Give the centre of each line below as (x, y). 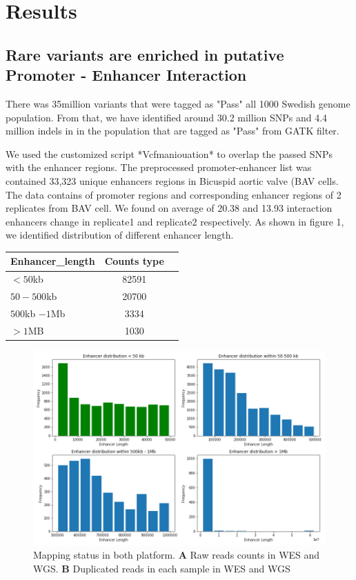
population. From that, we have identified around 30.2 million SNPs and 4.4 (167, 117)
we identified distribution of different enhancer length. (120, 235)
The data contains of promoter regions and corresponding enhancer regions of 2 (174, 194)
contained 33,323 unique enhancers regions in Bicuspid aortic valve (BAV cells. (172, 180)
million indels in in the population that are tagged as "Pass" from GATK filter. (172, 131)
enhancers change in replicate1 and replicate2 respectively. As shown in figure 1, (175, 221)
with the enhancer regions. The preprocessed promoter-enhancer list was (159, 167)
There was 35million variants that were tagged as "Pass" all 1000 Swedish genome (178, 103)
